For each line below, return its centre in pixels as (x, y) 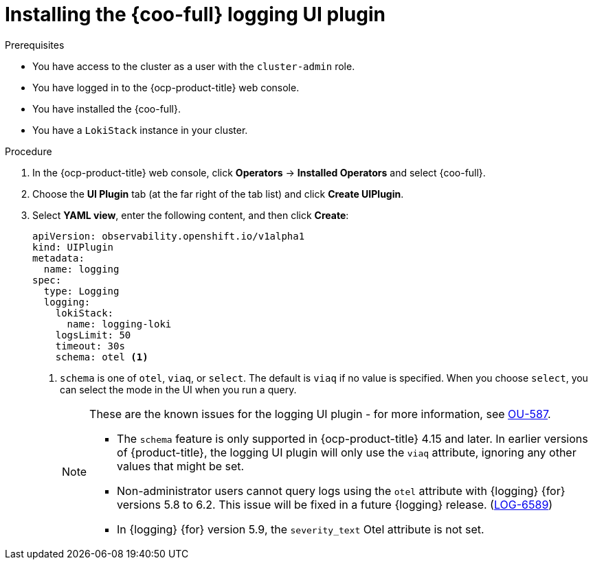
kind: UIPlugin (73, 247)
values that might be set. (181, 466)
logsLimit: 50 (93, 335)
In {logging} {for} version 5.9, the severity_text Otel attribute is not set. (301, 529)
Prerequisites (35, 45)
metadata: (58, 258)
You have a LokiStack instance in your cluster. (140, 130)
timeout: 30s (90, 346)
